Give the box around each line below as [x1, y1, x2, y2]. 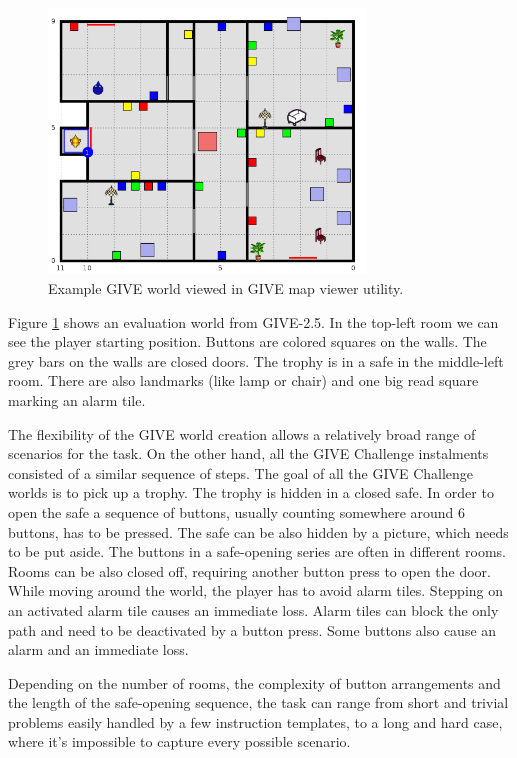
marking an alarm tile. [8, 389, 146, 410]
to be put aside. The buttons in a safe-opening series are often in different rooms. [8, 541, 506, 562]
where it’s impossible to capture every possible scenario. [8, 731, 351, 752]
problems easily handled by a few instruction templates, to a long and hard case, [8, 711, 503, 732]
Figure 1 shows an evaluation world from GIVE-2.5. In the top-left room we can [8, 311, 499, 332]
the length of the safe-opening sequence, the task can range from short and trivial [8, 692, 509, 713]
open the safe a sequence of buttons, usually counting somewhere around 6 [8, 501, 466, 522]
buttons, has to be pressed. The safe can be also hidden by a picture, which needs [8, 521, 509, 542]
